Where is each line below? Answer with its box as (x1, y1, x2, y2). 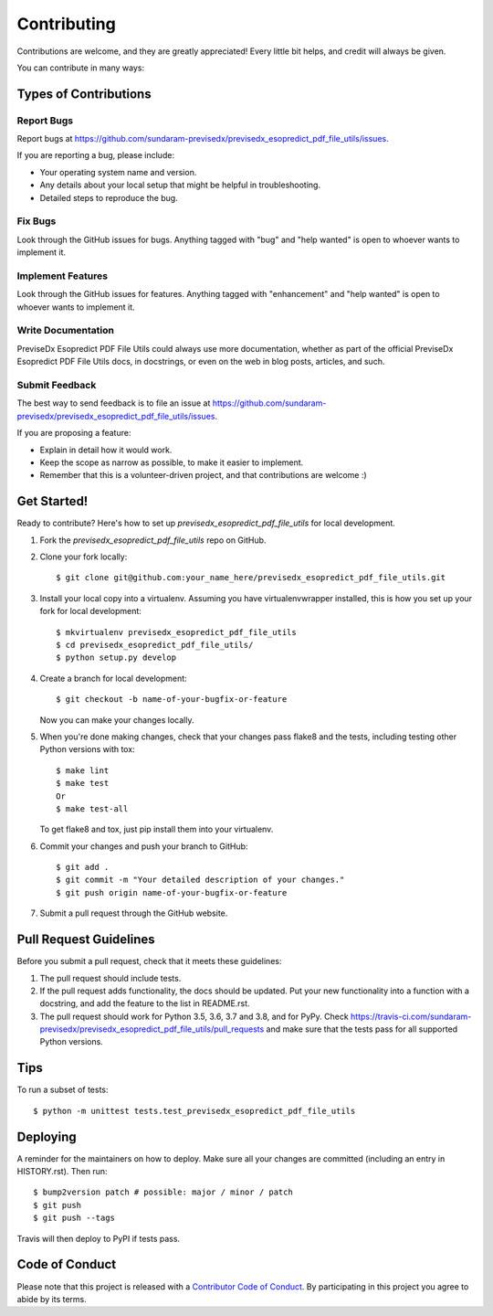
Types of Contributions (16, 86, 152, 101)
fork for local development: (39, 606, 142, 617)
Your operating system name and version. (39, 166, 197, 177)
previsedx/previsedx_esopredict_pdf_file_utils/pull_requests (39, 1024, 265, 1035)
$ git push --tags (33, 1213, 116, 1224)
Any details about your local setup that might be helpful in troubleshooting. (39, 179, 321, 191)
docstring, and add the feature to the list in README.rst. (39, 998, 250, 1009)
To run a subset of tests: (16, 1084, 109, 1096)
